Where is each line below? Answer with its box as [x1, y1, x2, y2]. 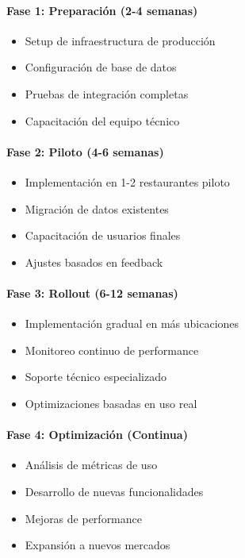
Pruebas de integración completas [25, 85, 189, 102]
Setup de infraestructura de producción [25, 32, 216, 48]
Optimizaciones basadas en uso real [25, 394, 197, 411]
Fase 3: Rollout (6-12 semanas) [6, 284, 178, 301]
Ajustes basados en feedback [25, 253, 163, 270]
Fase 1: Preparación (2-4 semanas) [6, 2, 198, 18]
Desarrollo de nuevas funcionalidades [25, 483, 204, 499]
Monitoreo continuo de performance [25, 341, 199, 358]
